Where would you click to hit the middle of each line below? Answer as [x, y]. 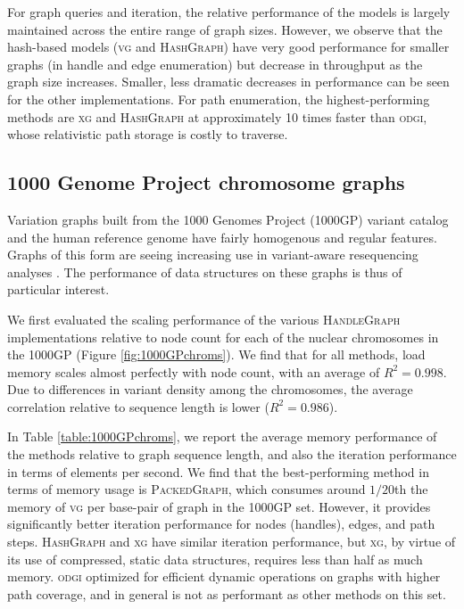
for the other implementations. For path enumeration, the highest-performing [219, 99]
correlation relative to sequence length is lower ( [138, 406]
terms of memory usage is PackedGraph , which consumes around [186, 489]
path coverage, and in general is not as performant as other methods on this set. [227, 593]
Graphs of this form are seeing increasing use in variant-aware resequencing [213, 255]
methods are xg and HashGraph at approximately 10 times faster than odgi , [217, 116]
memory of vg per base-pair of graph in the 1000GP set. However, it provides [219, 506]
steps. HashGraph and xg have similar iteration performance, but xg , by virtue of [232, 542]
